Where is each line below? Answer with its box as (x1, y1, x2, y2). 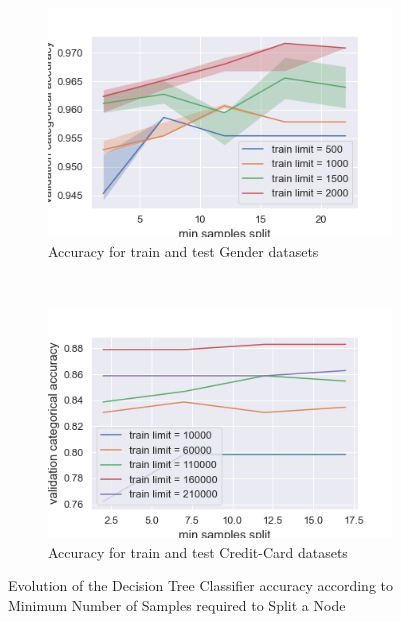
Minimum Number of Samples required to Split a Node (8, 594, 346, 615)
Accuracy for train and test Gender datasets (48, 240, 319, 261)
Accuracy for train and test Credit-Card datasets (48, 541, 348, 562)
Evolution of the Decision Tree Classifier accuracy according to (8, 575, 393, 596)
